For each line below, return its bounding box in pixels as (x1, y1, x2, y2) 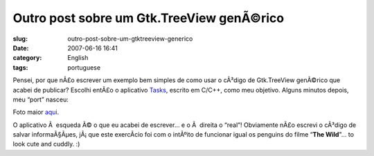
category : (12, 54, 42, 62)
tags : (12, 63, 28, 72)
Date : (12, 43, 29, 52)
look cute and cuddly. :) (12, 140, 80, 148)
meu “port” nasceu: (12, 95, 69, 104)
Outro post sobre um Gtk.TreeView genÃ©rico (12, 10, 284, 26)
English (67, 54, 89, 62)
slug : (12, 35, 28, 43)
